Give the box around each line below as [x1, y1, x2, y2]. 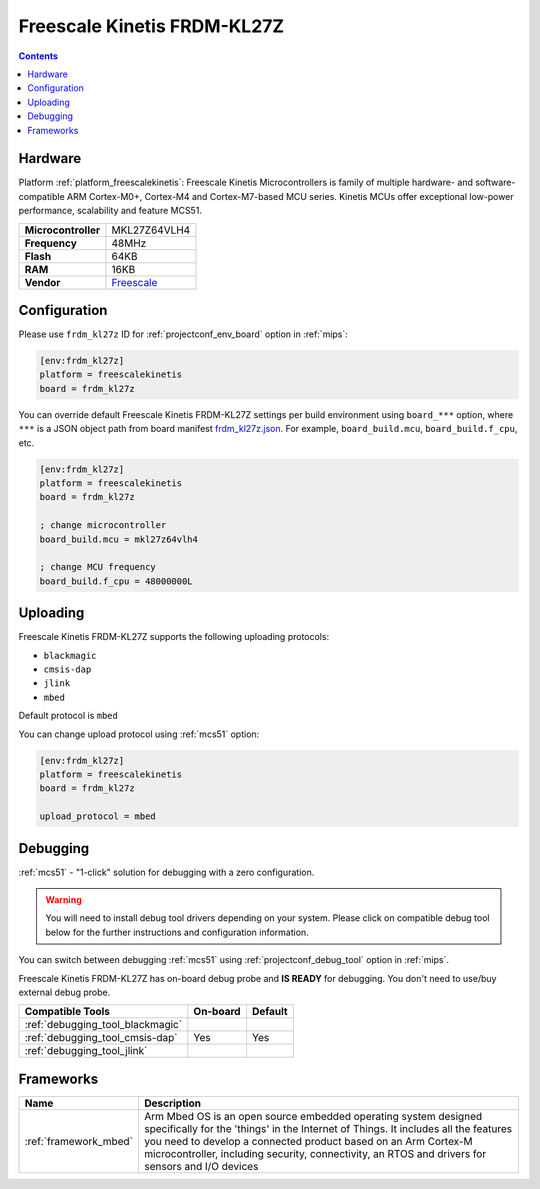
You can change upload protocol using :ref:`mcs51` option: [18, 728, 260, 740]
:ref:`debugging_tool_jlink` [24, 1044, 148, 1058]
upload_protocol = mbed [39, 811, 157, 822]
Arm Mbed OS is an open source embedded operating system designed [143, 1109, 483, 1123]
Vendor [24, 275, 61, 289]
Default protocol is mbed [18, 710, 119, 722]
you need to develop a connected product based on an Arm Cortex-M [143, 1134, 474, 1148]
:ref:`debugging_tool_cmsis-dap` [24, 1031, 179, 1045]
